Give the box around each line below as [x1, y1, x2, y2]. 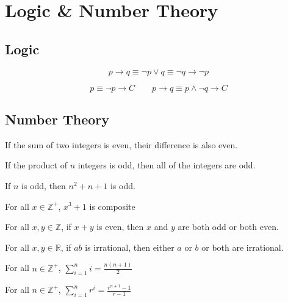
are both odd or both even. [178, 220, 279, 233]
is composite [89, 200, 135, 212]
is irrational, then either [85, 240, 175, 253]
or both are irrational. [201, 240, 284, 253]
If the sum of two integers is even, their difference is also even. [5, 138, 238, 151]
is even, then [96, 220, 144, 233]
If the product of [5, 159, 67, 171]
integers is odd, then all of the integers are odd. [77, 159, 256, 171]
